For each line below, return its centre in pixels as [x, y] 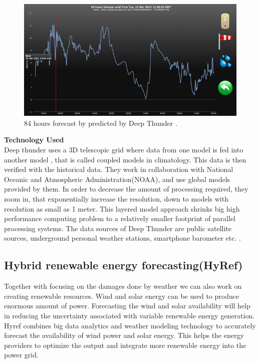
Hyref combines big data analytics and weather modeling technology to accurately [130, 325]
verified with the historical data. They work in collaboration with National [119, 169]
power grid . [21, 355]
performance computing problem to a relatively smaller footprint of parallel [120, 218]
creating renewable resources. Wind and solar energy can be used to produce [122, 296]
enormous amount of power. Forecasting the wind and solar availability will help [127, 306]
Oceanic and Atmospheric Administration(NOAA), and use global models [117, 179]
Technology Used [34, 140]
